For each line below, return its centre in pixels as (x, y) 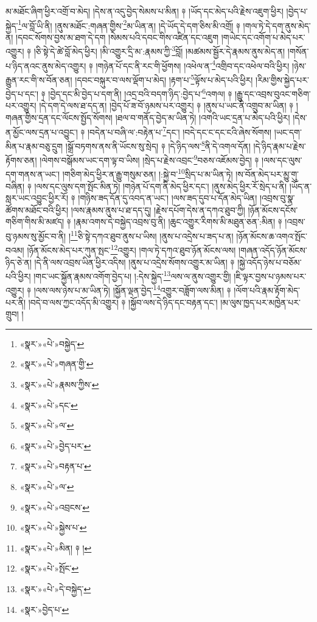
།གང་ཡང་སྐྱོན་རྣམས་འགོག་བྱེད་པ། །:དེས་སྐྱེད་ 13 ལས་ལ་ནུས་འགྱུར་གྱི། (132, 275)
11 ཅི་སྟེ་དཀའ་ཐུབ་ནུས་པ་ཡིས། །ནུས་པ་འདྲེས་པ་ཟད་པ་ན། (152, 235)
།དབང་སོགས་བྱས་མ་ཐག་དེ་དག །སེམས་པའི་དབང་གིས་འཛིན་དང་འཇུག (117, 37)
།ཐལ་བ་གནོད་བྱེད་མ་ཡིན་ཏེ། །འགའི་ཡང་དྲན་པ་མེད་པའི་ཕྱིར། (203, 118)
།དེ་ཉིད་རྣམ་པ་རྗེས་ (280, 146)
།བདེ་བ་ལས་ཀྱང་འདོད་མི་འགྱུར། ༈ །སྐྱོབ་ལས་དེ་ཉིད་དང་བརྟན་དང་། (123, 302)
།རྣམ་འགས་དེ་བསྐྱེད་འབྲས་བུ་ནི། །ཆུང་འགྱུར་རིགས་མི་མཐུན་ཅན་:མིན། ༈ (178, 222)
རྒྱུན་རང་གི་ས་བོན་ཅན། (39, 79)
